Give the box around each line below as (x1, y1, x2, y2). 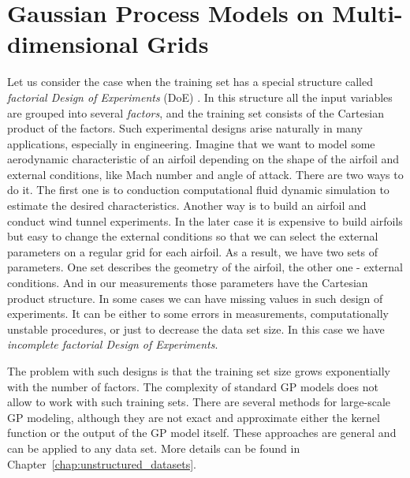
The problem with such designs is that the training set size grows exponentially (7, 363, 390, 379)
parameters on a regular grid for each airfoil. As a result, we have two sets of (7, 243, 378, 260)
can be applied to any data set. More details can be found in (7, 439, 300, 456)
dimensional (7, 28, 139, 60)
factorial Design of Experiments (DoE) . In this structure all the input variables (7, 88, 393, 105)
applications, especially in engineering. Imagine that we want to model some (7, 135, 375, 151)
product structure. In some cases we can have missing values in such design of (7, 289, 383, 306)
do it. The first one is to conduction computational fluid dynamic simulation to (7, 181, 389, 198)
